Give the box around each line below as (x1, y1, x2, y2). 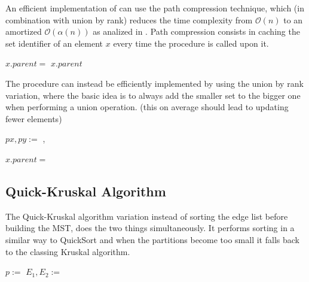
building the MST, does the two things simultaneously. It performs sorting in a (5, 222, 295, 234)
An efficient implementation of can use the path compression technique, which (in (5, 2, 304, 14)
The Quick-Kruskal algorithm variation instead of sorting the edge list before (5, 210, 288, 222)
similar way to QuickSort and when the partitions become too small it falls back (5, 233, 299, 245)
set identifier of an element (5, 37, 103, 49)
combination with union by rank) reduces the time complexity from (5, 13, 253, 26)
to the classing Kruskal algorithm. (5, 245, 130, 257)
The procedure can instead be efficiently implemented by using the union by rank (5, 77, 304, 89)
